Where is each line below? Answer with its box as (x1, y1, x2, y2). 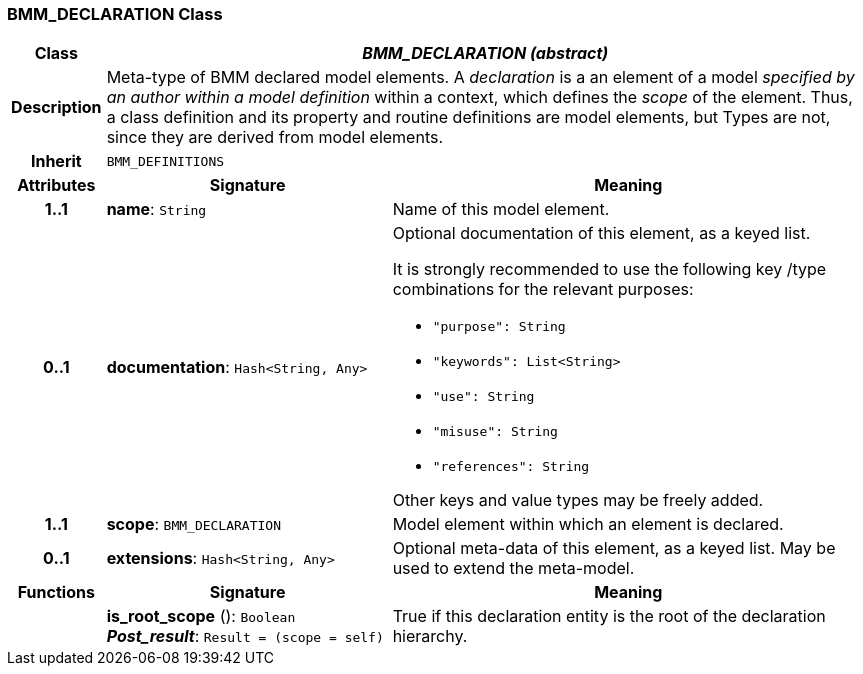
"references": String (432, 459, 590, 475)
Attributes (17, 175, 96, 196)
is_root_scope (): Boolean (106, 606, 296, 627)
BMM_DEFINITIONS (106, 153, 225, 169)
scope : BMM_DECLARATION (106, 514, 281, 535)
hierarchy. (392, 626, 468, 647)
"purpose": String (432, 319, 566, 335)
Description (11, 97, 102, 118)
